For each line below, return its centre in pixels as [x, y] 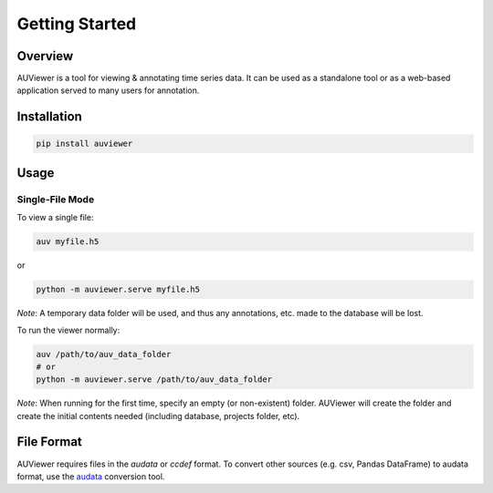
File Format [49, 442]
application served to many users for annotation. [108, 90]
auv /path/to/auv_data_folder [104, 354]
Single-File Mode [56, 199]
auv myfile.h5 [68, 242]
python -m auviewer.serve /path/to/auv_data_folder [154, 380]
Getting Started [77, 24]
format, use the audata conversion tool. [91, 476]
